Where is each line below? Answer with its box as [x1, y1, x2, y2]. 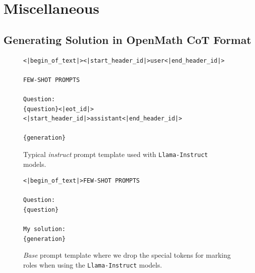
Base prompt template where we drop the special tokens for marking [23, 250, 231, 260]
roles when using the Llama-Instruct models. [23, 259, 162, 270]
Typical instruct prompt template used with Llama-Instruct [23, 149, 208, 159]
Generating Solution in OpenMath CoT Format [3, 32, 252, 47]
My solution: [23, 226, 66, 233]
